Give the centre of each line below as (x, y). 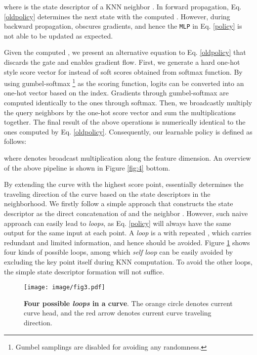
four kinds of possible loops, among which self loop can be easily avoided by (119, 252)
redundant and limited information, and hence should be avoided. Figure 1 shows (127, 242)
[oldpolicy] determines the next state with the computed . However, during (117, 16)
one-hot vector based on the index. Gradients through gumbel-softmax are (116, 93)
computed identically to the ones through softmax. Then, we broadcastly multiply (128, 103)
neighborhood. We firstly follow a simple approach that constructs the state (119, 203)
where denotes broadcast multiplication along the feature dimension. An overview (128, 158)
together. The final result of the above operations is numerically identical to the (125, 122)
